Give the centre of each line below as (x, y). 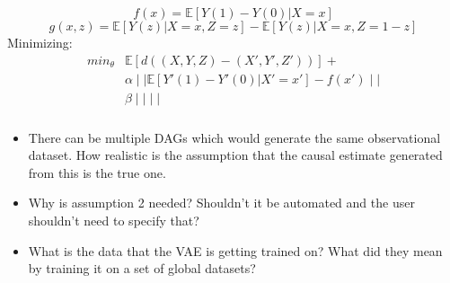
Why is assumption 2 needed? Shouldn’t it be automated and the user (221, 203)
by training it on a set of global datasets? (142, 268)
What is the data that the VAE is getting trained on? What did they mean (235, 250)
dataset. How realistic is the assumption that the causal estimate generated (235, 155)
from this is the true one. (97, 172)
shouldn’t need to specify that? (114, 220)
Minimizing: (40, 42)
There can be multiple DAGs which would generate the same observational (234, 137)
